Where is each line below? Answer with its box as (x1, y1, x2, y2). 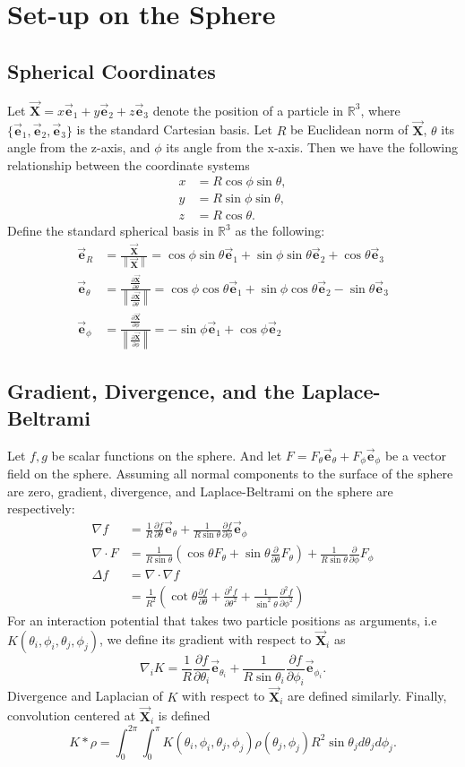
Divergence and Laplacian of (7, 686, 163, 705)
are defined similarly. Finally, (288, 686, 447, 705)
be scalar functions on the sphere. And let (51, 445, 282, 464)
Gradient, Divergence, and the (7, 377, 295, 405)
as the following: (235, 221, 325, 240)
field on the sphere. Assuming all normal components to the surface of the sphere (7, 464, 453, 483)
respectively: (7, 499, 75, 518)
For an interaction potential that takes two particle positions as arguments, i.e (7, 610, 437, 629)
